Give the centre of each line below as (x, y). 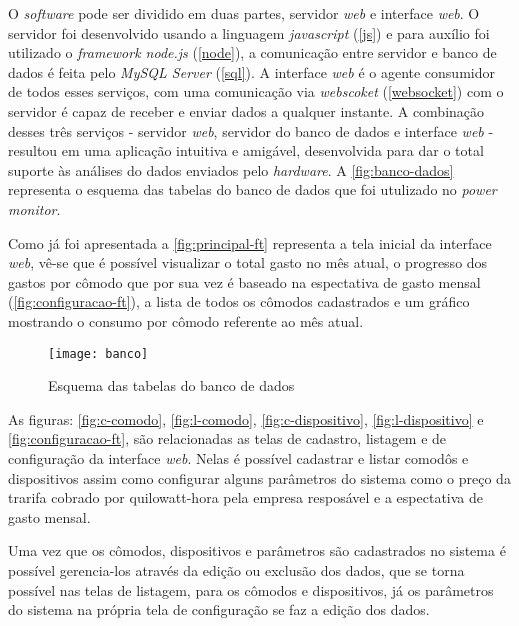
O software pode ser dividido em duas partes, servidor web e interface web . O (244, 13)
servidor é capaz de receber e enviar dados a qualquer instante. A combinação (246, 110)
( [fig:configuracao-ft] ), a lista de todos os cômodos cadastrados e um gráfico (239, 301)
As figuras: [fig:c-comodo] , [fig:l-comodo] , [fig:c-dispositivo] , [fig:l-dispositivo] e (246, 418)
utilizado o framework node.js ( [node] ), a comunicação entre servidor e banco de (252, 52)
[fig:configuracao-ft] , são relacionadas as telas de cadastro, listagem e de (227, 438)
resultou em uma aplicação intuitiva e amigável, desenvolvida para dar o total (246, 150)
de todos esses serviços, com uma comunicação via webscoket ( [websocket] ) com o (256, 91)
